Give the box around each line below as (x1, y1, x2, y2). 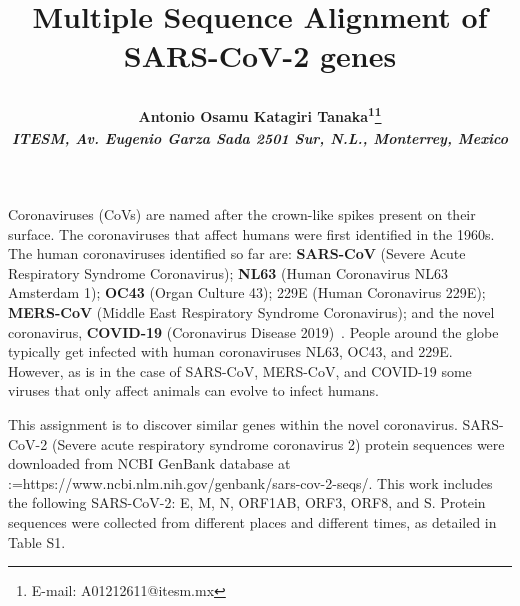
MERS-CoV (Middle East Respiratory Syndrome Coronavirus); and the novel (8, 302, 495, 323)
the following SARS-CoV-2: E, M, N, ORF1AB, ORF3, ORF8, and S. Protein (8, 492, 486, 513)
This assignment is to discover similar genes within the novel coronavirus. (8, 414, 458, 434)
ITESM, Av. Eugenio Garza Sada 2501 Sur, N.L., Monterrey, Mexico (12, 128, 508, 149)
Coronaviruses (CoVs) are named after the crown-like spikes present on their (8, 204, 476, 225)
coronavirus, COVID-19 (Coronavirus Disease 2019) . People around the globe (8, 321, 499, 342)
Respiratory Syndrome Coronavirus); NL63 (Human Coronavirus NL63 (8, 262, 448, 283)
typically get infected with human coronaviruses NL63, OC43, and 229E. (8, 341, 453, 362)
